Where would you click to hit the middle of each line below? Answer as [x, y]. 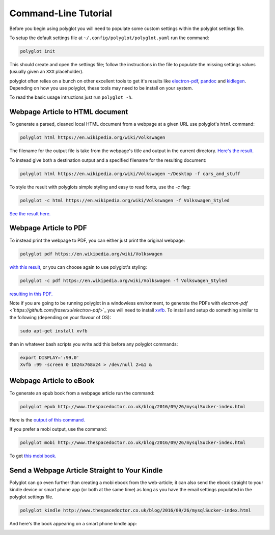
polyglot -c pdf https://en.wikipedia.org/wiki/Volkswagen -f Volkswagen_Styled [123, 280]
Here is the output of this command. [47, 419]
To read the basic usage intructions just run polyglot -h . [71, 97]
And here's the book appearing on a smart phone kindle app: [73, 523]
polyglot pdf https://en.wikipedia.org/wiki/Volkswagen [91, 254]
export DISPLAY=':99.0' [50, 357]
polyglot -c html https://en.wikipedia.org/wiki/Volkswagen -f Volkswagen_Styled [125, 200]
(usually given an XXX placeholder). [47, 72]
